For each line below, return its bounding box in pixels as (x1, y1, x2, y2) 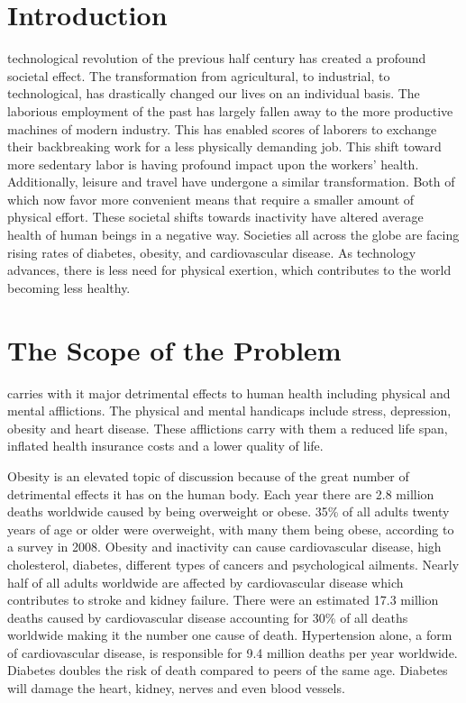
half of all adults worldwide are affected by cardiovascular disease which (7, 572, 404, 591)
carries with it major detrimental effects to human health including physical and (7, 383, 451, 402)
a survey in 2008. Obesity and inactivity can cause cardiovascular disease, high (7, 537, 442, 556)
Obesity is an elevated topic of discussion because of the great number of (7, 466, 409, 485)
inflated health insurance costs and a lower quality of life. (7, 436, 324, 455)
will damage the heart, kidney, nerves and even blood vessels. (7, 679, 345, 698)
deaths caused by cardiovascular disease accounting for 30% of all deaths (7, 607, 408, 626)
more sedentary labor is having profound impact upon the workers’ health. (7, 154, 419, 173)
